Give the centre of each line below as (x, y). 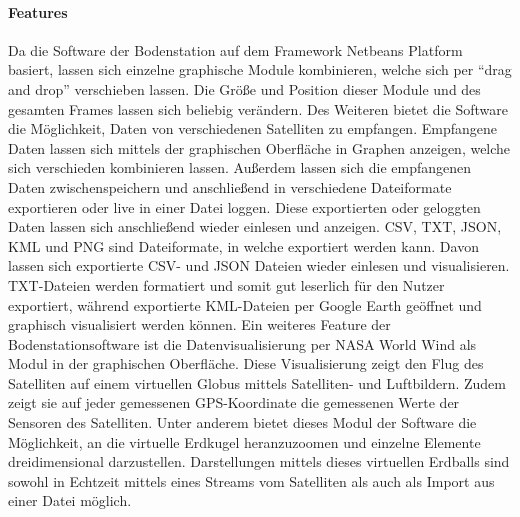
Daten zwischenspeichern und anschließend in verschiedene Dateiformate (230, 186)
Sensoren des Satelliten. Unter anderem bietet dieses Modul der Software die (242, 422)
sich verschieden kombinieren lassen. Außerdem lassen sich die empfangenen (239, 167)
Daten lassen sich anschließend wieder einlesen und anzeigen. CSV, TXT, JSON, (255, 226)
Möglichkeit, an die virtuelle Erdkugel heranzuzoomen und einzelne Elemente (244, 441)
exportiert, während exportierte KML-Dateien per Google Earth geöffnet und (245, 304)
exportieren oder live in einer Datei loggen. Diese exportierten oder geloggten (244, 206)
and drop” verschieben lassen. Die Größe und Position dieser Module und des (244, 88)
